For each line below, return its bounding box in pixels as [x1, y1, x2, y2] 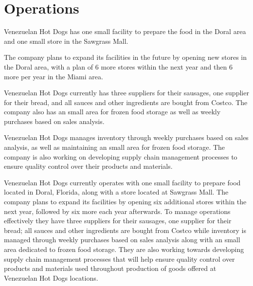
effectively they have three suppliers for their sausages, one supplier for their [4, 215, 232, 226]
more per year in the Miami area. [4, 71, 103, 81]
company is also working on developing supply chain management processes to [4, 151, 237, 161]
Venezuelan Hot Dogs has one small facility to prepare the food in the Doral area [4, 26, 246, 36]
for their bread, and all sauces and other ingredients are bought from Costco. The [4, 97, 248, 107]
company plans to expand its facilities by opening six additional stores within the [4, 197, 247, 207]
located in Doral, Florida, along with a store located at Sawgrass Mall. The [4, 187, 229, 197]
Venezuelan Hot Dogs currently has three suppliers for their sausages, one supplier [4, 88, 249, 98]
